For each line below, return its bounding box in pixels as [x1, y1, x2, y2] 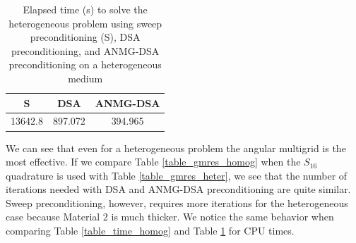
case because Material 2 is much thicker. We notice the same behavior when [6, 209, 334, 224]
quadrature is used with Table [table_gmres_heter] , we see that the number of [6, 168, 348, 182]
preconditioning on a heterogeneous [8, 57, 162, 72]
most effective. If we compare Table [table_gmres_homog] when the [6, 154, 301, 169]
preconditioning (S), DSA [30, 30, 141, 44]
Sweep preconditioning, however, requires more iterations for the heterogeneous [6, 195, 348, 210]
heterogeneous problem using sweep [8, 15, 162, 30]
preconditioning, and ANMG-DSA [11, 43, 160, 58]
